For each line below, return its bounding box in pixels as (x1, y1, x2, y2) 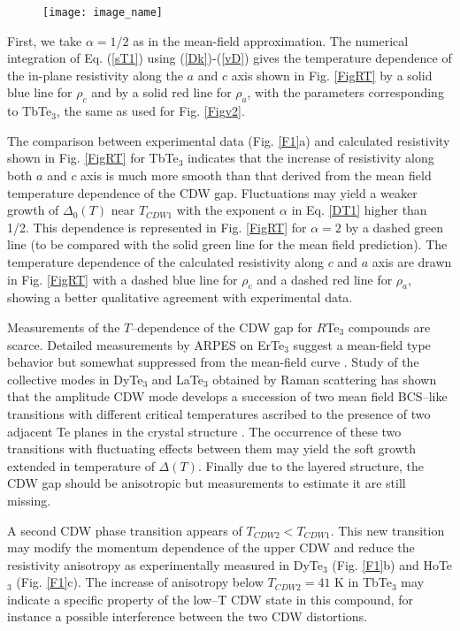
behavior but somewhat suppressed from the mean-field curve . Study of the (7, 353, 419, 371)
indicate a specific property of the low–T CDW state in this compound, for (7, 589, 414, 608)
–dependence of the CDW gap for (131, 317, 312, 336)
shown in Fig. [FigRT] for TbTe (7, 148, 179, 167)
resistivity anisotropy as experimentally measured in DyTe (7, 555, 323, 574)
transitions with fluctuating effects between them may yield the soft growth (7, 439, 416, 458)
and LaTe (151, 369, 203, 388)
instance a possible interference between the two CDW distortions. (7, 607, 368, 626)
